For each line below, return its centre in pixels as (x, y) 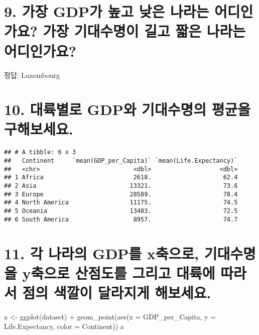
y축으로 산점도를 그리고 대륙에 (119, 272)
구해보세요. (39, 129)
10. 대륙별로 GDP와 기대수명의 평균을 (127, 109)
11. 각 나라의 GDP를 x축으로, (102, 253)
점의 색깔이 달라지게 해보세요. (117, 292)
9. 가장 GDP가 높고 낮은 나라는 (107, 11)
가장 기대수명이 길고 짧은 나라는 (144, 31)
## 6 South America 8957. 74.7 (121, 219)
